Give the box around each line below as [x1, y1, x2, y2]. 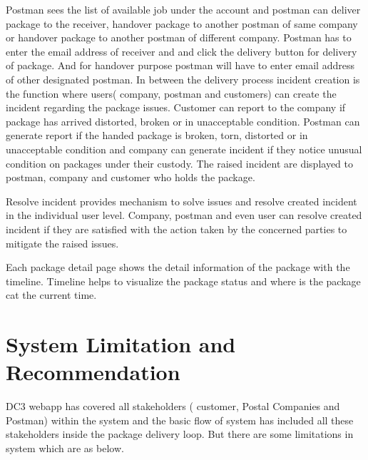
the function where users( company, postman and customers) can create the [6, 86, 337, 101]
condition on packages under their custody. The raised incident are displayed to [6, 155, 353, 170]
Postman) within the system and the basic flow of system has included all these [6, 412, 354, 427]
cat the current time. [6, 287, 97, 302]
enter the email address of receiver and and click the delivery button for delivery [6, 44, 357, 58]
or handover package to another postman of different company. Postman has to [6, 30, 352, 45]
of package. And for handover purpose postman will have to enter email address [6, 58, 354, 73]
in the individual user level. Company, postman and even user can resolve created [6, 208, 362, 223]
